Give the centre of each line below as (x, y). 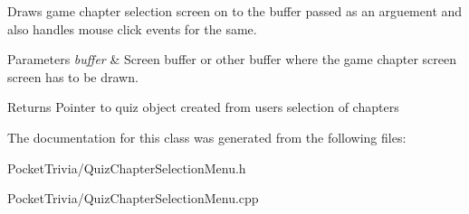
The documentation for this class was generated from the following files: (207, 137)
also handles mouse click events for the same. (132, 28)
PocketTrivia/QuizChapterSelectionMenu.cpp (133, 198)
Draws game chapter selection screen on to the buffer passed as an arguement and (235, 11)
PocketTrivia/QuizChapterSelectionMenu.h (127, 167)
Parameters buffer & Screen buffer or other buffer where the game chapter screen (232, 59)
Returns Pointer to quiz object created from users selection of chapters (203, 107)
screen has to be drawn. (73, 76)
